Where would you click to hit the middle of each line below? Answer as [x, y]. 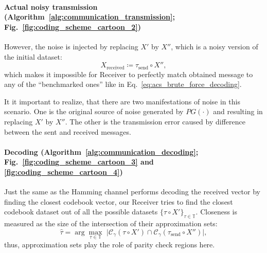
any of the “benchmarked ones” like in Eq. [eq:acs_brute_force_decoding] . [123, 84]
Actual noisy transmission [51, 6]
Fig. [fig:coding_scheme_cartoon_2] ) [73, 26]
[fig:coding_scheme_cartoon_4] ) [64, 171]
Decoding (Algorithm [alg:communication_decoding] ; [101, 151]
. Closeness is [216, 212]
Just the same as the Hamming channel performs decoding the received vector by [132, 192]
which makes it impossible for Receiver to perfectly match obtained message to [129, 74]
